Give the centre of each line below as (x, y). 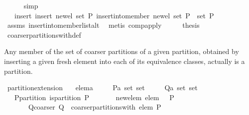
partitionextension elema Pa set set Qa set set (102, 87)
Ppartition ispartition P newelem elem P (94, 97)
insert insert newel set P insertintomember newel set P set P (114, 15)
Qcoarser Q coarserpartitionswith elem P (95, 107)
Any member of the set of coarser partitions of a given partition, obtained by (122, 51)
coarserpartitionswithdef (44, 34)
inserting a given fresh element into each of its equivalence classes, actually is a (124, 61)
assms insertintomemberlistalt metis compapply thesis (103, 25)
